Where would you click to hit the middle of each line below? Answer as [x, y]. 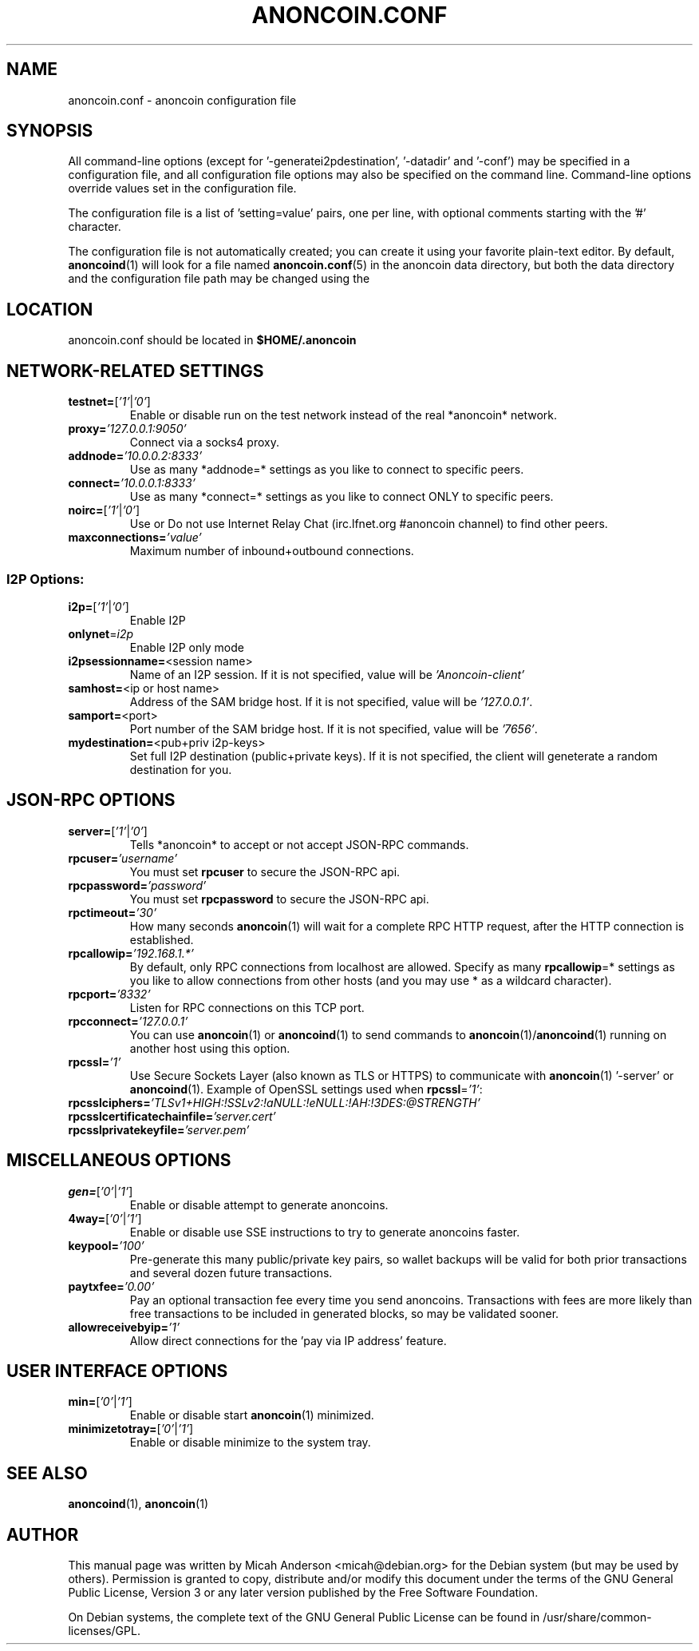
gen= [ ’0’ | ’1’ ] [101, 1191]
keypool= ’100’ [106, 1245]
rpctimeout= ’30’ [113, 912]
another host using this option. [210, 1048]
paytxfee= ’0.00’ [111, 1286]
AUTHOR [43, 1534]
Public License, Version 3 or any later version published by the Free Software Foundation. [303, 1593]
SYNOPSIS [50, 131]
